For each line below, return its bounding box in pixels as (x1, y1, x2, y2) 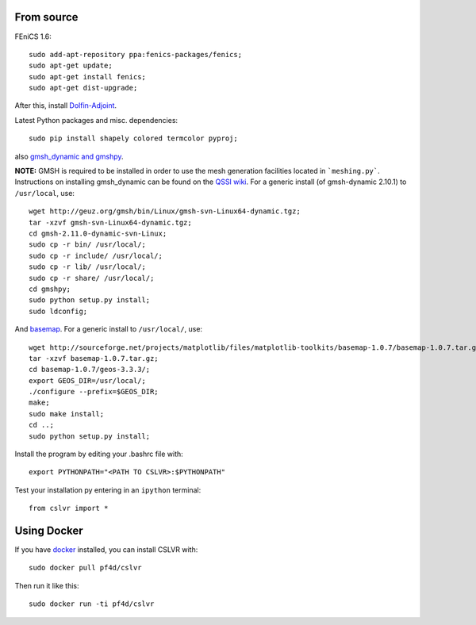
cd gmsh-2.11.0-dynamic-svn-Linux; (29, 228, 167, 238)
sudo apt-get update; (29, 61, 113, 71)
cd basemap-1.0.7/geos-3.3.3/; (29, 365, 151, 374)
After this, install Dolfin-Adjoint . (14, 101, 117, 110)
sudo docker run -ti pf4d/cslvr (29, 600, 155, 608)
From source (14, 10, 79, 24)
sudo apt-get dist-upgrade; (29, 83, 138, 93)
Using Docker (14, 524, 83, 537)
